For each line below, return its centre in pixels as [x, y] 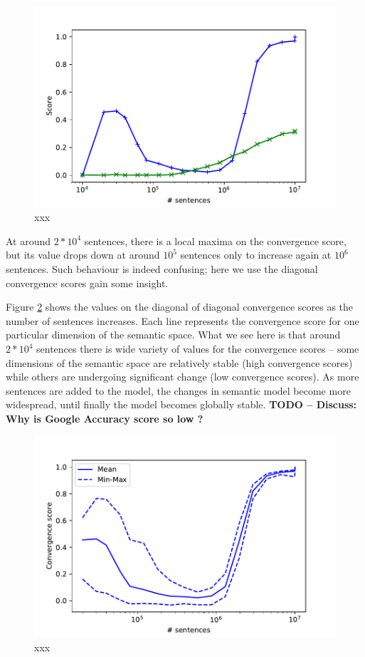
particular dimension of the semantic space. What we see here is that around [173, 335]
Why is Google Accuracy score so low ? [105, 418]
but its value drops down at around [83, 255]
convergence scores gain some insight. [87, 283]
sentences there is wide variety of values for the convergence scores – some [198, 348]
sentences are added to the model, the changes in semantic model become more [178, 390]
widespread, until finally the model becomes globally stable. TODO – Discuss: [181, 404]
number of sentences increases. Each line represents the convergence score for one [182, 320]
